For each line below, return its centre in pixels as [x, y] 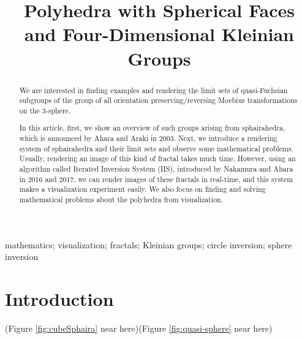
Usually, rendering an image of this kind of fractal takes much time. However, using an [157, 158]
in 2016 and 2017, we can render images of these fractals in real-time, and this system [156, 179]
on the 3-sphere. [45, 110]
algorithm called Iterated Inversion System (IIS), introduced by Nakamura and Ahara [156, 169]
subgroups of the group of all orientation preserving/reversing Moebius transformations [158, 100]
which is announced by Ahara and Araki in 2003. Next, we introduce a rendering [148, 138]
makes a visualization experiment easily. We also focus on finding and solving [142, 189]
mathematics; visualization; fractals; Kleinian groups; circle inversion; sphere [149, 244]
